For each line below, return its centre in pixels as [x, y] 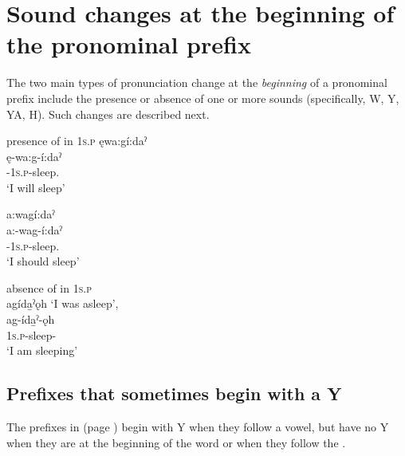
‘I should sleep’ [43, 261]
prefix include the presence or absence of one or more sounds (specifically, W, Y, [203, 98]
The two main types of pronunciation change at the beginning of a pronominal [197, 83]
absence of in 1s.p [49, 287]
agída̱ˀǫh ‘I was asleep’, [63, 303]
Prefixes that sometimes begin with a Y [174, 393]
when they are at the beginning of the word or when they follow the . [176, 442]
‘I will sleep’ [36, 187]
